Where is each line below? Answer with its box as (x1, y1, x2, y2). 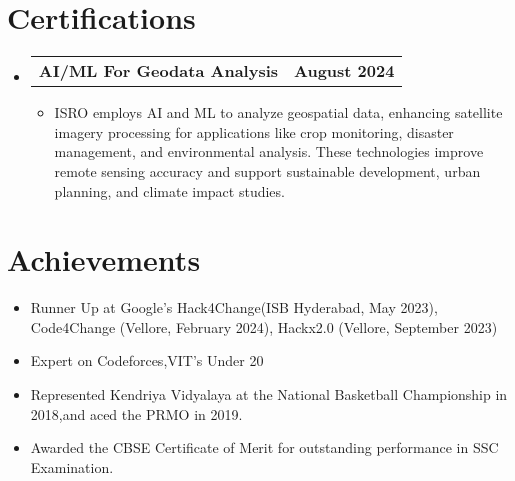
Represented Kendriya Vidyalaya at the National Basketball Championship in (30, 384, 508, 404)
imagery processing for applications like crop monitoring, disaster (54, 121, 454, 142)
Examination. (30, 456, 114, 477)
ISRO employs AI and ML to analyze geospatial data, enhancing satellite (54, 102, 503, 123)
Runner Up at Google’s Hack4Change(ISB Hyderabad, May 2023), (30, 297, 438, 318)
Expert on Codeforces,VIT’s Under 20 (30, 350, 264, 371)
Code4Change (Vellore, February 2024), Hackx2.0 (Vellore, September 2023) (30, 316, 498, 337)
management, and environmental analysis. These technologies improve (54, 141, 484, 162)
